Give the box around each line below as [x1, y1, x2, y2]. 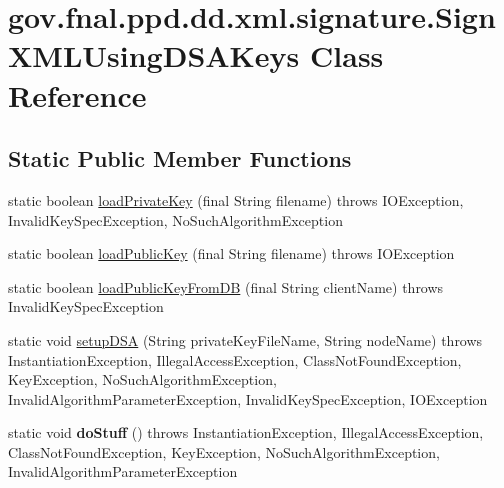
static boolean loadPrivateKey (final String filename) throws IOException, [8, 189, 464, 210]
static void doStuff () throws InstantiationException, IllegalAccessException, [8, 422, 484, 443]
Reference [8, 74, 147, 115]
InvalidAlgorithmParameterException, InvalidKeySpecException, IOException [8, 388, 488, 409]
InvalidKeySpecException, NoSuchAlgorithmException [8, 209, 343, 230]
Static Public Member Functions [8, 143, 352, 174]
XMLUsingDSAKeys [8, 35, 300, 76]
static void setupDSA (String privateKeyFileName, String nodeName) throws [8, 329, 483, 350]
